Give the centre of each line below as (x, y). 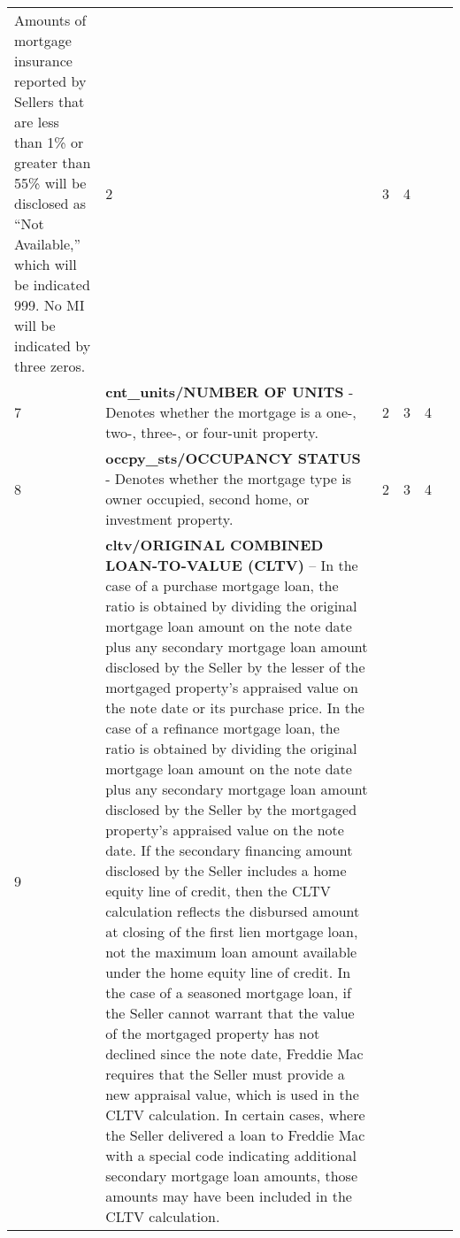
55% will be (50, 183)
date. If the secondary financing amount (229, 850)
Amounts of (50, 20)
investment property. (169, 519)
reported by (50, 81)
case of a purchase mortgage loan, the (222, 585)
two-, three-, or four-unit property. (212, 432)
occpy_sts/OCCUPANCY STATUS (233, 458)
